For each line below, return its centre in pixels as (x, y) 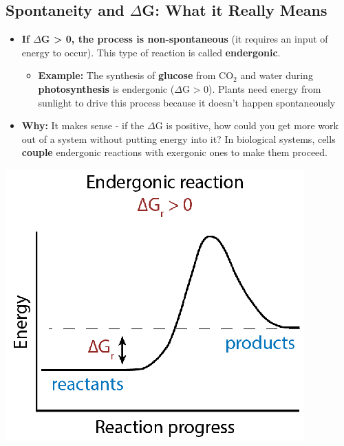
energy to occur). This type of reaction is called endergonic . (151, 52)
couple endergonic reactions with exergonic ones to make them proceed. (175, 152)
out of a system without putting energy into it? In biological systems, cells (179, 138)
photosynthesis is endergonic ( (106, 88)
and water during (277, 75)
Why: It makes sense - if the (83, 125)
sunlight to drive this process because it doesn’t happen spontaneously (187, 102)
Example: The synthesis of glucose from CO (136, 75)
